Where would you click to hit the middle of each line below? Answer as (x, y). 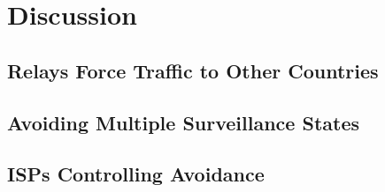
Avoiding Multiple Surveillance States (183, 122)
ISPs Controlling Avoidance (136, 174)
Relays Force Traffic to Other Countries (193, 70)
